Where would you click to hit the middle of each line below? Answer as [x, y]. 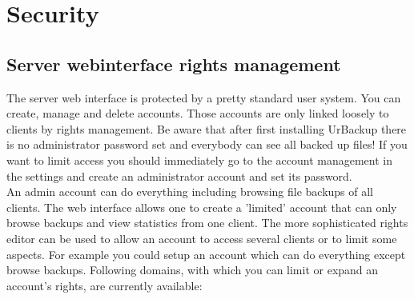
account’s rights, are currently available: [105, 285]
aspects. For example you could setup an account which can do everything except [206, 254]
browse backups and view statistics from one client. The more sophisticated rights [207, 223]
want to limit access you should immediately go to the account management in [200, 159]
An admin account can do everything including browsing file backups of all [190, 191]
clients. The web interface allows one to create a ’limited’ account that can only [202, 207]
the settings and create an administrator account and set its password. [179, 175]
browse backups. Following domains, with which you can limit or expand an [193, 270]
